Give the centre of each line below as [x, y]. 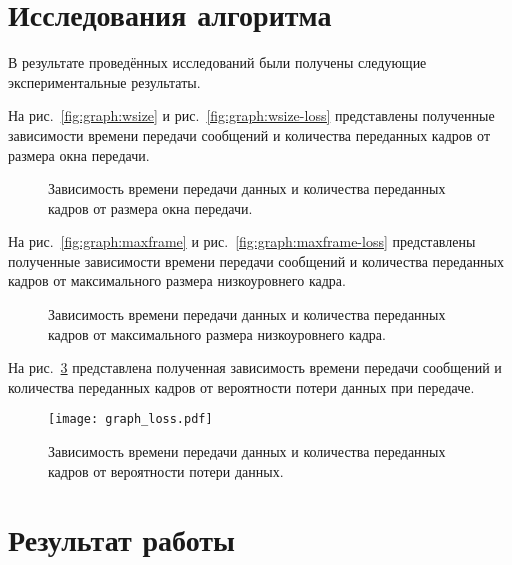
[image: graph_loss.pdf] [130, 419]
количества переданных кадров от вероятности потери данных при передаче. [241, 386]
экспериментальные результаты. [104, 81]
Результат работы [121, 539]
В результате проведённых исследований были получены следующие [217, 62]
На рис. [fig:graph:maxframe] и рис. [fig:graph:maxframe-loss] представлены [242, 241]
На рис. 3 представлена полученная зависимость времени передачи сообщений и [255, 367]
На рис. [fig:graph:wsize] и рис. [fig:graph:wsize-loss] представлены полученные [251, 115]
